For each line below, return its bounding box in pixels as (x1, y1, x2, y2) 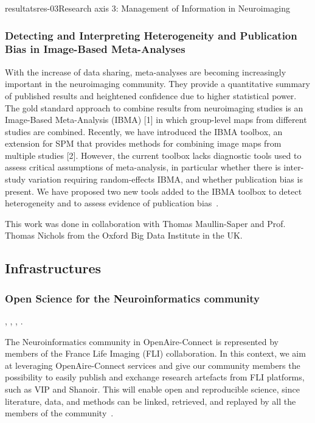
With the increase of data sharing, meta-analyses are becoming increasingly (5, 65, 286, 78)
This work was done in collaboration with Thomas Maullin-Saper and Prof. (5, 217, 286, 229)
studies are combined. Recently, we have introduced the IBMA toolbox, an (5, 125, 283, 138)
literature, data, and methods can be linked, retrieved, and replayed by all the (5, 394, 296, 407)
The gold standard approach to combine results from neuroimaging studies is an (5, 101, 303, 114)
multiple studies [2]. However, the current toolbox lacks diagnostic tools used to (5, 149, 302, 161)
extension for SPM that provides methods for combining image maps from (5, 137, 282, 150)
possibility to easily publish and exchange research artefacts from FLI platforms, (5, 371, 305, 383)
